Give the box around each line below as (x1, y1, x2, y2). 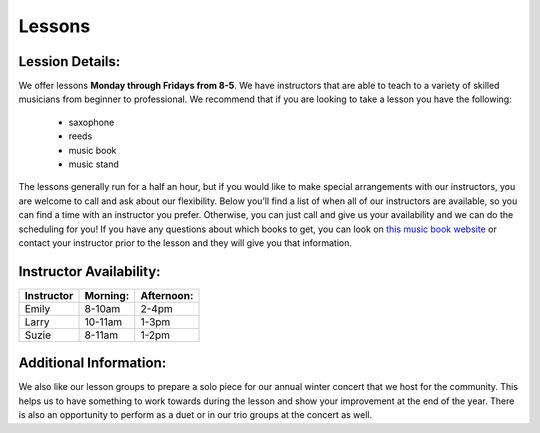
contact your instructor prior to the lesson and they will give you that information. (18, 236, 353, 249)
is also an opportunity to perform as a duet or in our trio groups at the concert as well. (18, 409, 373, 421)
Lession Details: (18, 53, 121, 70)
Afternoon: (140, 288, 194, 302)
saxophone (68, 116, 115, 128)
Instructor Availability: (18, 263, 161, 280)
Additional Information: (18, 355, 167, 372)
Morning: (84, 288, 130, 302)
